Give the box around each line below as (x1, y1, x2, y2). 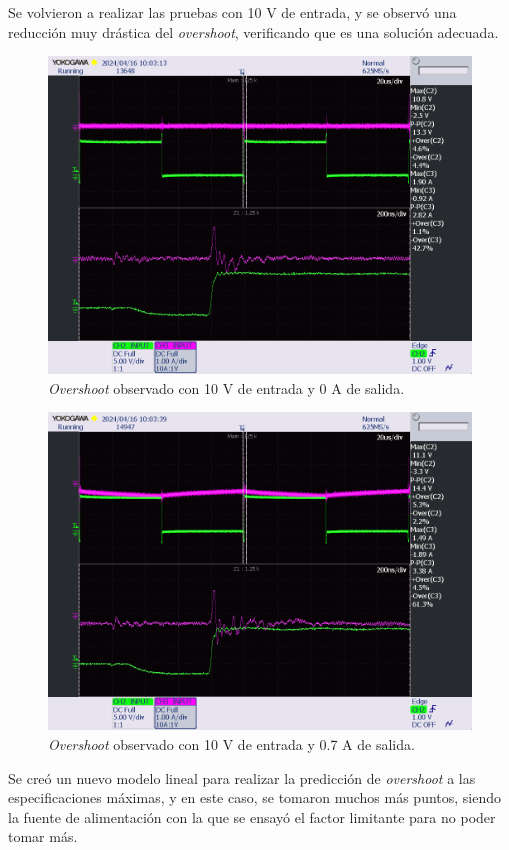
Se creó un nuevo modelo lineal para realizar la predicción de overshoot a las (8, 767, 476, 788)
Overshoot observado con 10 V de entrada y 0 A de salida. (48, 377, 405, 398)
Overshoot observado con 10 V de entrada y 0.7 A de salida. (48, 733, 415, 754)
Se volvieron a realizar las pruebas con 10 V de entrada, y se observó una (8, 2, 457, 22)
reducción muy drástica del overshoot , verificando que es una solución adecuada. (8, 21, 499, 42)
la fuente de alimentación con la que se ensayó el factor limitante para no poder (8, 806, 496, 827)
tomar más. (8, 826, 78, 847)
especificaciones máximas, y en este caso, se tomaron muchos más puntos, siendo (8, 787, 502, 808)
